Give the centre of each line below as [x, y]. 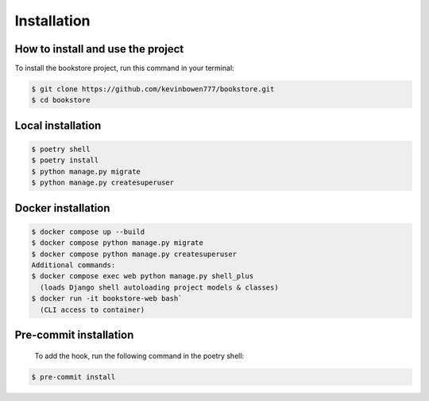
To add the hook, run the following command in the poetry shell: [139, 356]
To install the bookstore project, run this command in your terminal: [124, 68]
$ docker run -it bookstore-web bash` [107, 299]
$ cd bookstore [61, 100]
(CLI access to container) [93, 310]
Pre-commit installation [74, 335]
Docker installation [62, 208]
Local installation [58, 125]
